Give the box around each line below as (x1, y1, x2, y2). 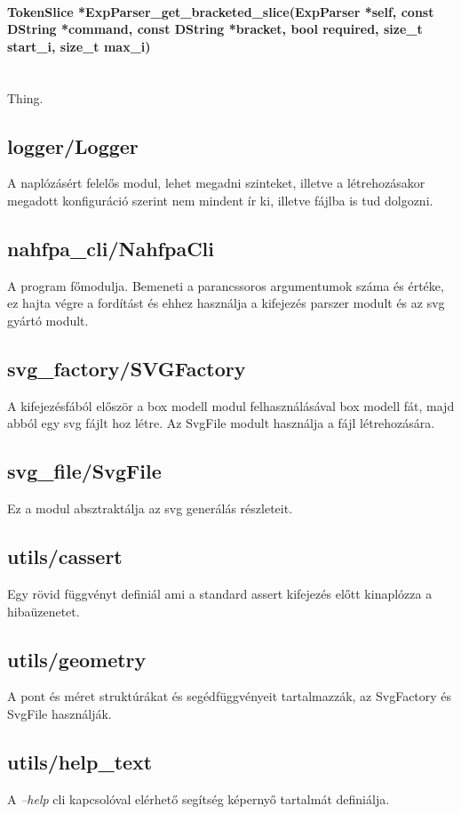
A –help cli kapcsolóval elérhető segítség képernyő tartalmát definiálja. (7, 789, 390, 808)
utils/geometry (7, 645, 147, 673)
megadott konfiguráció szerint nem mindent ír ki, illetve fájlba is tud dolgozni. (7, 190, 433, 209)
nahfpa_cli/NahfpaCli (7, 234, 214, 262)
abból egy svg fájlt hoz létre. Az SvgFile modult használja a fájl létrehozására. (7, 414, 435, 432)
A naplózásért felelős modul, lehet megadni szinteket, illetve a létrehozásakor (7, 173, 425, 192)
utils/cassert (7, 543, 123, 570)
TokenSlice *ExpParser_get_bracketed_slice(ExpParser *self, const (7, 2, 434, 20)
